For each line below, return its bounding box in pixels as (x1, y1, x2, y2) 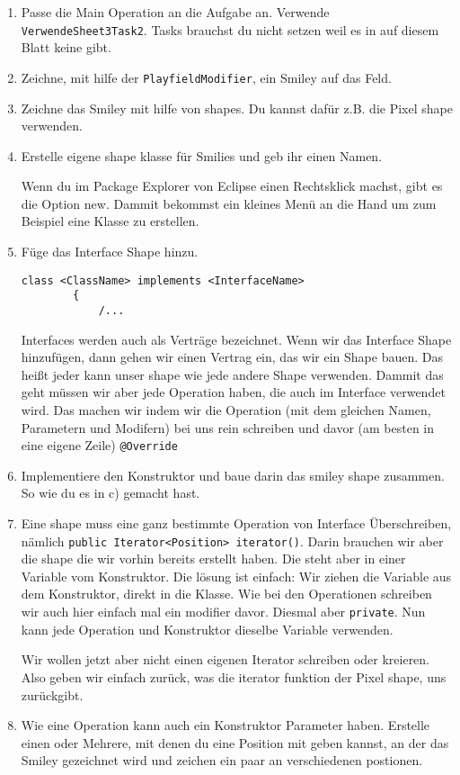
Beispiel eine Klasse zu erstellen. (21, 212, 199, 230)
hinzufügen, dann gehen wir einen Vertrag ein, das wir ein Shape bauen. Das (21, 347, 443, 366)
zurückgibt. (21, 685, 84, 704)
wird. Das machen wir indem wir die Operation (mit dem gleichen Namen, (21, 401, 431, 419)
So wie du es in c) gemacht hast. (21, 483, 200, 502)
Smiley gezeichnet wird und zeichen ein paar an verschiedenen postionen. (21, 751, 423, 770)
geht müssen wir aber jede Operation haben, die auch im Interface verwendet (21, 383, 446, 401)
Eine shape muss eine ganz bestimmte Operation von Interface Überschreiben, (21, 514, 452, 533)
